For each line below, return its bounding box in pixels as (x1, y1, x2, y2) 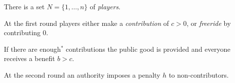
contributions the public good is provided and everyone (66, 43, 231, 54)
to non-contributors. (169, 69, 229, 80)
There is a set (4, 1, 45, 11)
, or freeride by (186, 18, 231, 28)
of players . (90, 1, 120, 11)
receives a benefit (4, 53, 55, 63)
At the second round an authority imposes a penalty (4, 69, 160, 80)
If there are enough (4, 43, 61, 54)
